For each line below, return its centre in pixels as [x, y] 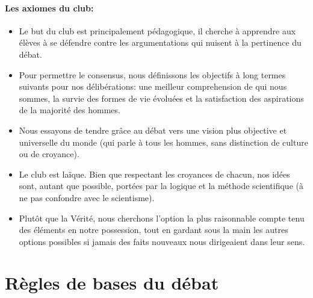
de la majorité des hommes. [70, 110]
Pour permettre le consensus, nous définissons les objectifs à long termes [152, 74]
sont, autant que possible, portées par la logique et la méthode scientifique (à [161, 186]
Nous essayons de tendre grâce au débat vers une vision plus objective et [153, 130]
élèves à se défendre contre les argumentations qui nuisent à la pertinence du [160, 42]
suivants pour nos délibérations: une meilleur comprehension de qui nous [153, 86]
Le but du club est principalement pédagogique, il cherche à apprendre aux [157, 30]
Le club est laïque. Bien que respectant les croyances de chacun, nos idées [154, 174]
